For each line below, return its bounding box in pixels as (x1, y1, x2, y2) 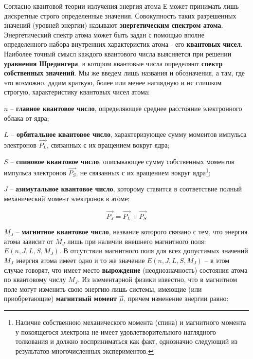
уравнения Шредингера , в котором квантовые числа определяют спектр (4, 58, 223, 68)
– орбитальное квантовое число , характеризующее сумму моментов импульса (11, 129, 247, 139)
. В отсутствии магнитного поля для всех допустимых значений (59, 246, 248, 256)
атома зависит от (4, 236, 54, 246)
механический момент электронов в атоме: (4, 193, 130, 203)
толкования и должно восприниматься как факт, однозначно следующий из (15, 336, 237, 346)
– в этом (204, 255, 230, 265)
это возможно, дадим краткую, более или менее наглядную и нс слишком (4, 77, 222, 87)
